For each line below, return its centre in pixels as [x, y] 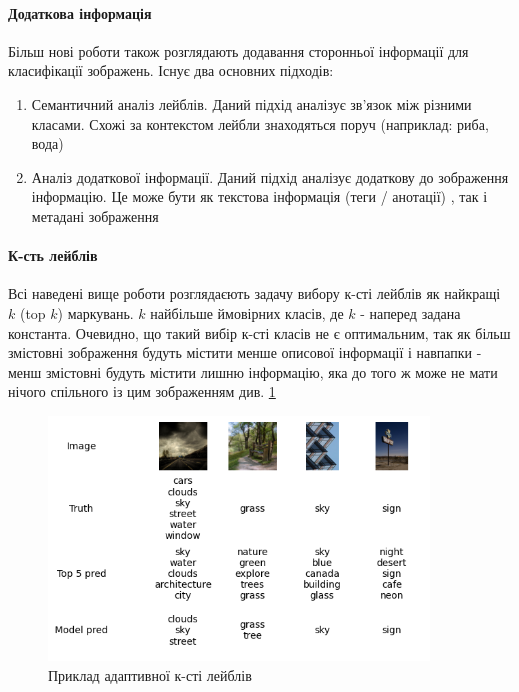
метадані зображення [95, 215]
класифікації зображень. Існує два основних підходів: [171, 70]
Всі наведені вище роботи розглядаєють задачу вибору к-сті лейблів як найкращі [254, 293]
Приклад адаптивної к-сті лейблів [150, 675]
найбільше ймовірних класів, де [247, 312]
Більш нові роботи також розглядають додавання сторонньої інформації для [238, 50]
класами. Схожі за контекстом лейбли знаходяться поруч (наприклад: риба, [260, 123]
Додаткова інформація [80, 12]
